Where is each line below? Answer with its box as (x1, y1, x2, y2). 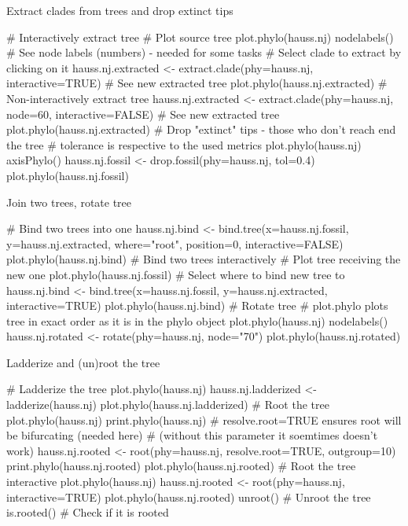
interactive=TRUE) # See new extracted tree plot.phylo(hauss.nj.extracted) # (6, 75, 388, 91)
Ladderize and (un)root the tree (6, 354, 160, 370)
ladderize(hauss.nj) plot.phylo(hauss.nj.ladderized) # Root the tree (6, 396, 329, 413)
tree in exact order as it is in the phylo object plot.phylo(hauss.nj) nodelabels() (6, 312, 388, 329)
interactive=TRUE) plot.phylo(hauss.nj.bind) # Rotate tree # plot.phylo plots (6, 297, 388, 314)
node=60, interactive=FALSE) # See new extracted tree (6, 105, 280, 122)
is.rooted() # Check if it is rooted (6, 504, 169, 520)
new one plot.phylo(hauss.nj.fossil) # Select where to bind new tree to (6, 266, 345, 282)
